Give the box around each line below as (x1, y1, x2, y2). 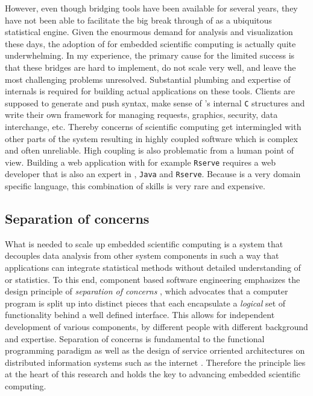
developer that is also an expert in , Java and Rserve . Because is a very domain (5, 167, 301, 180)
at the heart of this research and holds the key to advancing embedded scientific (5, 368, 301, 380)
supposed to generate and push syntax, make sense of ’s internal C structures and (5, 96, 305, 109)
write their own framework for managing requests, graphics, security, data (5, 108, 278, 121)
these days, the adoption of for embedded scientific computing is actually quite (5, 37, 296, 50)
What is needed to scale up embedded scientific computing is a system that (5, 237, 283, 250)
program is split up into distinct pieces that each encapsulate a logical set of (5, 296, 286, 309)
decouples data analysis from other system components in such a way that (5, 249, 279, 262)
